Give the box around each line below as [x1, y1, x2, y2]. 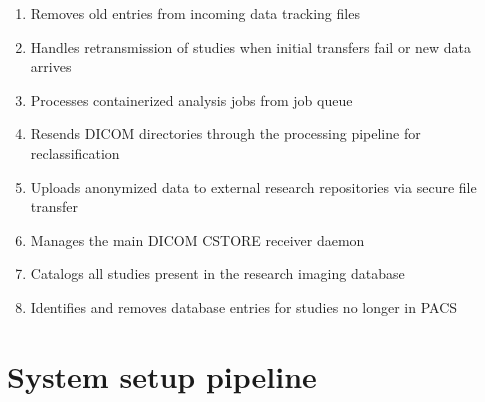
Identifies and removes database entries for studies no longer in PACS [30, 296, 458, 317]
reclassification [30, 142, 120, 163]
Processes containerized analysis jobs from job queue [30, 89, 353, 110]
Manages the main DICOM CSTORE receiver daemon [30, 229, 365, 250]
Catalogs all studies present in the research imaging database [30, 263, 405, 284]
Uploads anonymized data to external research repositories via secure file [30, 176, 477, 197]
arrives [30, 56, 72, 77]
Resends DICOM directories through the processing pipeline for [30, 123, 421, 144]
